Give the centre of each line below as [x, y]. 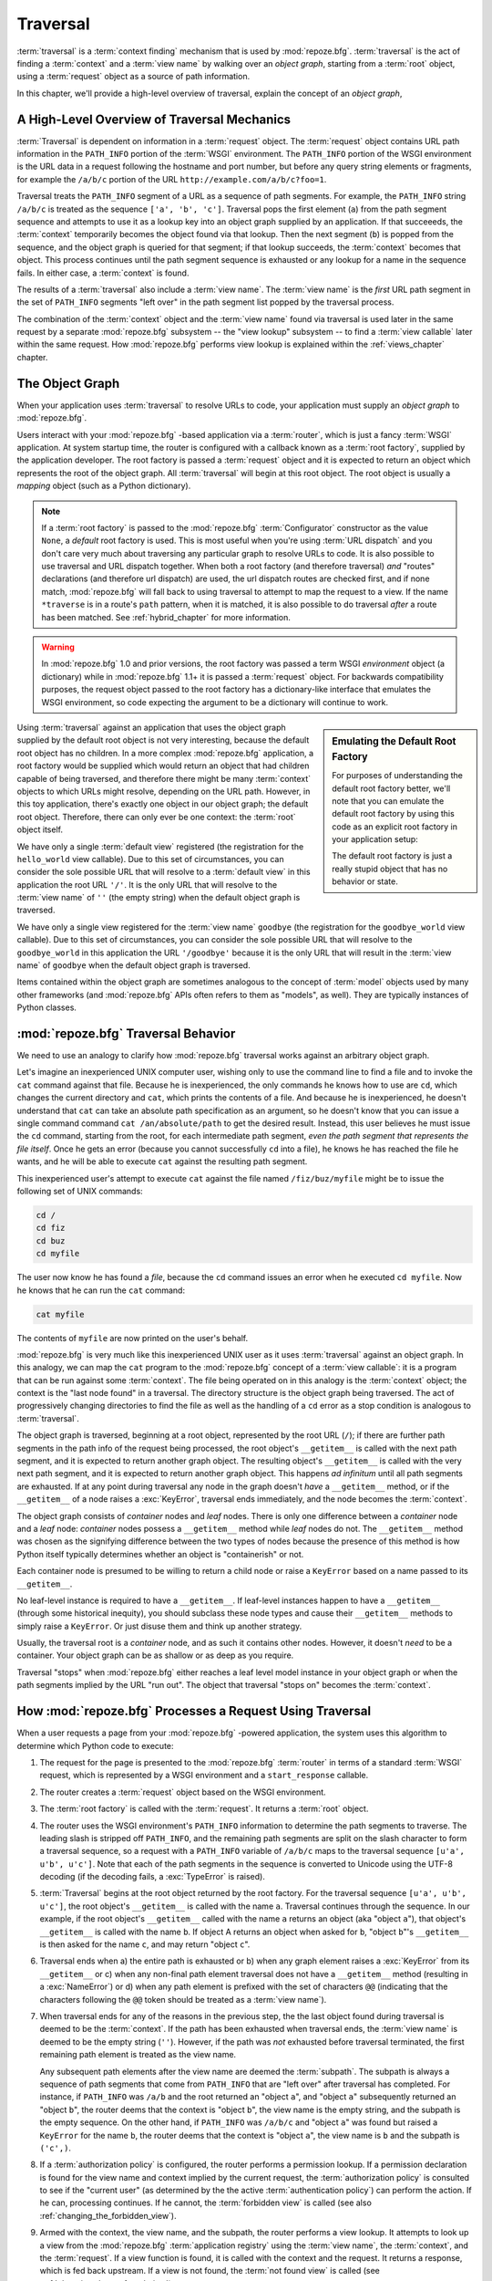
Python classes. [47, 1007]
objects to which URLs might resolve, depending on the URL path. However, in [164, 791]
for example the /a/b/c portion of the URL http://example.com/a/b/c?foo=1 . [172, 179]
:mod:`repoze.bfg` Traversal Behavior [126, 1034]
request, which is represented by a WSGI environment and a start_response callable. [204, 1776]
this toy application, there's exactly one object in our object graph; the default [163, 804]
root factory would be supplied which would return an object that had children [163, 766]
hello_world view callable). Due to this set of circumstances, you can [150, 859]
